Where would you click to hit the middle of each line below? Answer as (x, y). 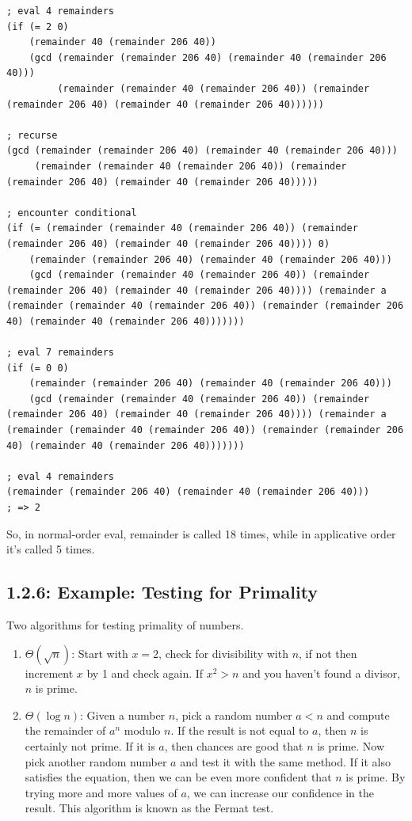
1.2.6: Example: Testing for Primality (162, 592)
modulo (142, 730)
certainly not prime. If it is (90, 745)
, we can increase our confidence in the (280, 792)
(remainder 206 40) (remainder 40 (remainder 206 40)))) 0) (168, 243)
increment (49, 673)
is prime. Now (351, 745)
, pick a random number (234, 715)
